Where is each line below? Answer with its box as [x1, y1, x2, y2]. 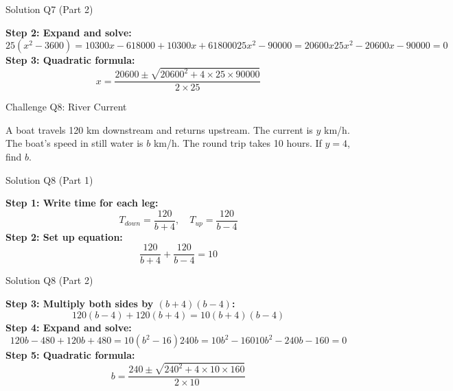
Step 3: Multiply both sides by [5, 296, 154, 310]
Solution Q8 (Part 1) [5, 172, 93, 187]
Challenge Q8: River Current [5, 99, 127, 114]
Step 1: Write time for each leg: [5, 195, 159, 210]
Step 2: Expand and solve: [5, 25, 132, 39]
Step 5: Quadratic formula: [5, 348, 135, 362]
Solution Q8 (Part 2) [5, 273, 93, 287]
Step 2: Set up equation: [5, 229, 123, 244]
